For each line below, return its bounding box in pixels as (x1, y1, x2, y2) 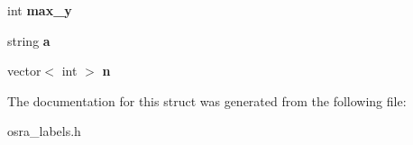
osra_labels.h (7, 122, 81, 140)
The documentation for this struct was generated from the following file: (7, 91, 407, 110)
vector (7, 61, 41, 80)
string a (7, 31, 50, 50)
